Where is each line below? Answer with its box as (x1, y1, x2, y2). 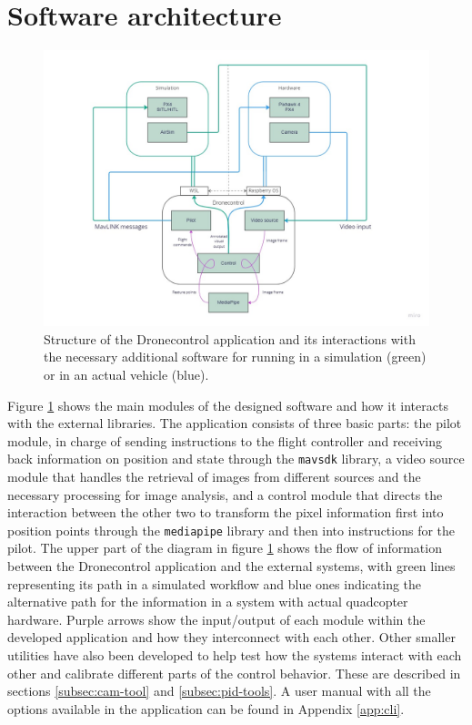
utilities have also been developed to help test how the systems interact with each (7, 646, 462, 665)
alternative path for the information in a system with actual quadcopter (7, 592, 408, 611)
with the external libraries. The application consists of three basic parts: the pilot (7, 414, 462, 433)
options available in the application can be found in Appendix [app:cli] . (7, 699, 405, 718)
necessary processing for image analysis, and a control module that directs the (7, 485, 443, 504)
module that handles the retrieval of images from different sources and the (7, 467, 421, 486)
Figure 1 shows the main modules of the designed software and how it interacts (7, 395, 448, 414)
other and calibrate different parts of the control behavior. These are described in (7, 663, 461, 682)
